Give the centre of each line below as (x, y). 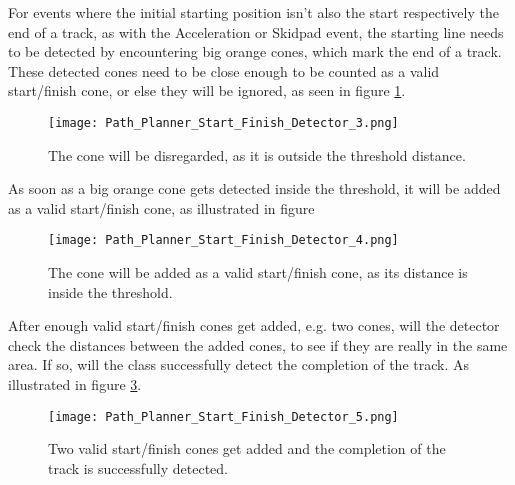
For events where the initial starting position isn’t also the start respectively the (253, 12)
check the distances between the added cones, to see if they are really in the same (258, 344)
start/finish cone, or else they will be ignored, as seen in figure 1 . (207, 90)
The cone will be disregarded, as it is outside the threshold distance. (257, 154)
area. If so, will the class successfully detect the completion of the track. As (238, 364)
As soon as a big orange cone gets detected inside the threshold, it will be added (254, 188)
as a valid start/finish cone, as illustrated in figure (161, 207)
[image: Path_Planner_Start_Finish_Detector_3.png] (223, 122)
